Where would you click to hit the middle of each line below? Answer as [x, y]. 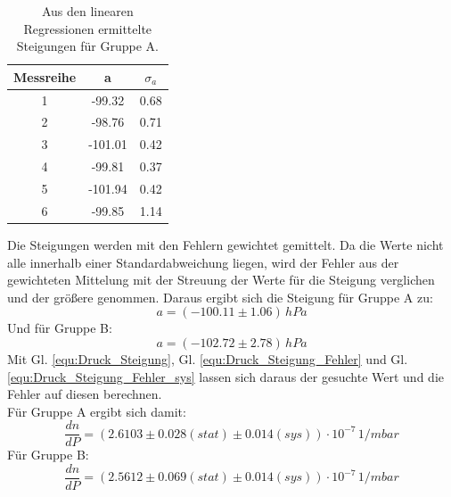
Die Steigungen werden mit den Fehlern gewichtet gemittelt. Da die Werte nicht [225, 244]
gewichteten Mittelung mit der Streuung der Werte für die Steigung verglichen [221, 280]
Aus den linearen [87, 11]
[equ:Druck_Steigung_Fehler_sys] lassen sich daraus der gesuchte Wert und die [225, 376]
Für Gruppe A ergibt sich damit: [97, 411]
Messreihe [45, 76]
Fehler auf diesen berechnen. [85, 394]
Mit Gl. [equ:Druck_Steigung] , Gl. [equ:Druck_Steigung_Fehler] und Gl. [208, 358]
